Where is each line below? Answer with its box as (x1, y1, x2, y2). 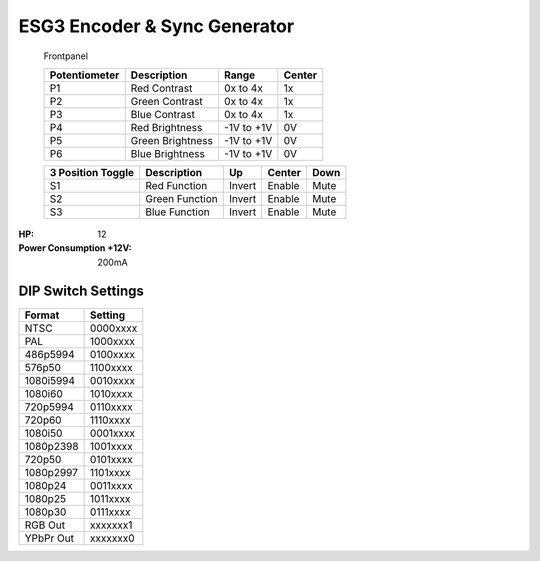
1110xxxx (90, 413, 131, 427)
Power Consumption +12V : (18, 242, 132, 254)
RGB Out (24, 518, 65, 532)
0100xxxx (90, 347, 135, 361)
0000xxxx (90, 321, 138, 335)
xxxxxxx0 (90, 531, 135, 545)
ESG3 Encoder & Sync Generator (18, 15, 295, 37)
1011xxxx (90, 491, 131, 505)
